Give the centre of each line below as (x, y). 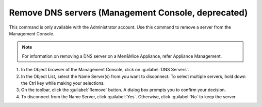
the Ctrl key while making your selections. (63, 83)
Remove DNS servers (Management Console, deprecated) (128, 13)
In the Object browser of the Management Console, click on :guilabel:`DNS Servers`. (105, 70)
